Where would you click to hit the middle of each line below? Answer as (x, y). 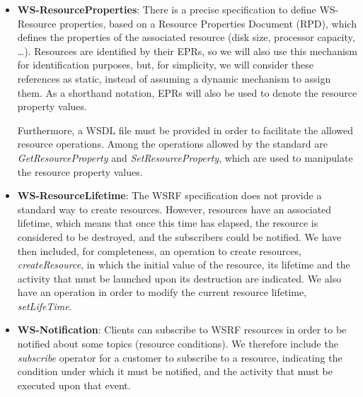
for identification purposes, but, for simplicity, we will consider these (166, 65)
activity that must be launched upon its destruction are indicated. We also (179, 278)
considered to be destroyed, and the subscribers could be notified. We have (179, 236)
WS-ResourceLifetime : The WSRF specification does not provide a (169, 195)
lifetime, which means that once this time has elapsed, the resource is (168, 223)
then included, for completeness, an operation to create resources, (159, 250)
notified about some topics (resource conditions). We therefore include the (178, 344)
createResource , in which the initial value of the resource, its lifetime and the (184, 265)
